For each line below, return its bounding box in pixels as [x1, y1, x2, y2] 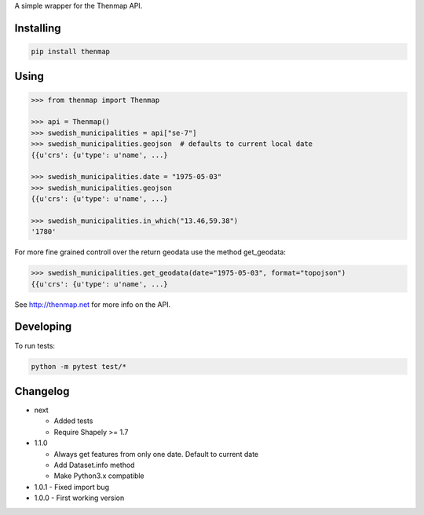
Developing [14, 320, 72, 334]
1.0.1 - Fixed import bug [34, 482, 110, 491]
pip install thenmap [31, 47, 110, 56]
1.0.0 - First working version [34, 493, 125, 502]
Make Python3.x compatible [53, 471, 144, 480]
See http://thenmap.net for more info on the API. [14, 299, 171, 309]
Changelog [14, 385, 70, 398]
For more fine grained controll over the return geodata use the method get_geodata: [14, 247, 287, 257]
